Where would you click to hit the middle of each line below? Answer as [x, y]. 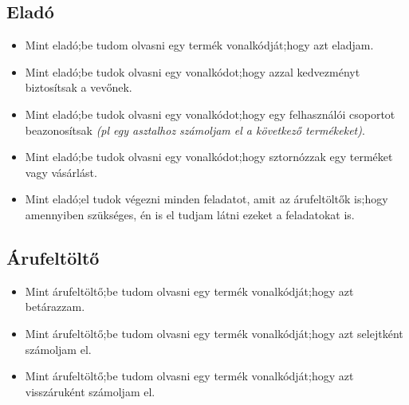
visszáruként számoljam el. [90, 391]
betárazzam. [55, 307]
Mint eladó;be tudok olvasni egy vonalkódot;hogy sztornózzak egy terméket [209, 157]
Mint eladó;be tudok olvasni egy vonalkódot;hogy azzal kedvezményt [193, 71]
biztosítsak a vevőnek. [79, 87]
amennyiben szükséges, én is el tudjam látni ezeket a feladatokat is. [190, 214]
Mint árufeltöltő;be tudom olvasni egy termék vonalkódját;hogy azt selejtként [214, 333]
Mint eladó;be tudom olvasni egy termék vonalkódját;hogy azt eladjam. [199, 45]
